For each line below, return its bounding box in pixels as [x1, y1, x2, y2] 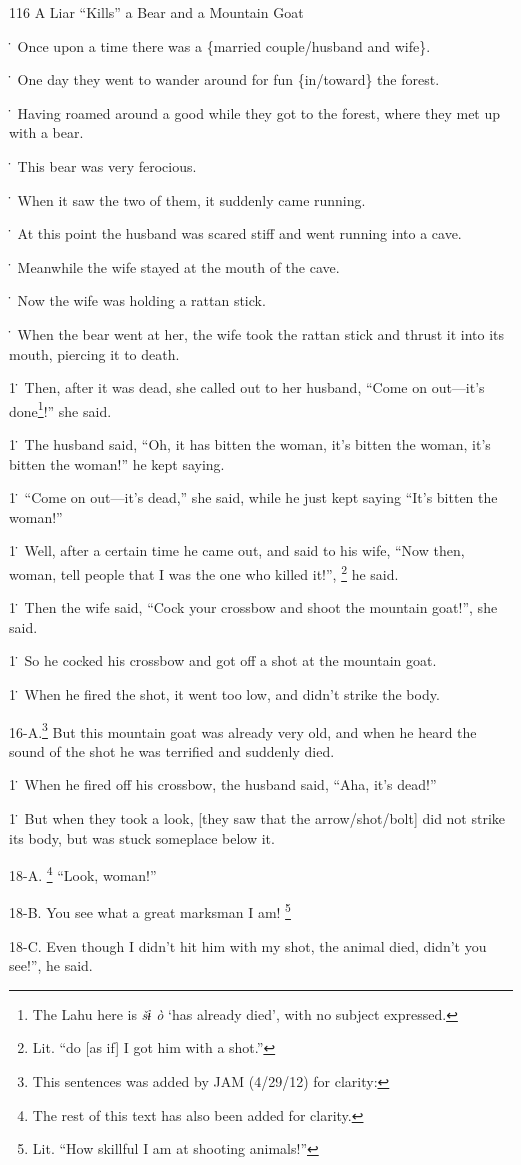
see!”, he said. [9, 955, 93, 976]
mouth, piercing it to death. [9, 343, 180, 364]
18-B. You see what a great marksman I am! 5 [9, 899, 291, 923]
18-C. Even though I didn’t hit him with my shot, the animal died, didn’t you [9, 935, 487, 956]
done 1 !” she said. [9, 397, 112, 421]
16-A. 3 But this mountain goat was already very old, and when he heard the [9, 718, 477, 742]
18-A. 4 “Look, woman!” [9, 862, 157, 885]
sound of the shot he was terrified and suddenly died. [9, 740, 335, 761]
